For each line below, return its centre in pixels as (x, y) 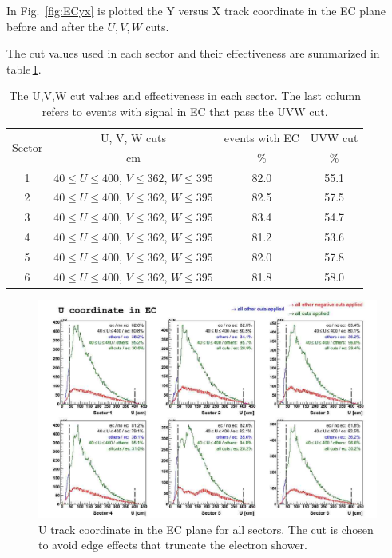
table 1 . (24, 68)
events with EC (261, 137)
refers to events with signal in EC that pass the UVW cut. (185, 111)
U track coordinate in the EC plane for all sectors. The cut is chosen (206, 529)
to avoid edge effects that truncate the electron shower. (173, 545)
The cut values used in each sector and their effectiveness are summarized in (193, 53)
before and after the (55, 26)
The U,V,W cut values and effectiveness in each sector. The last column (185, 96)
